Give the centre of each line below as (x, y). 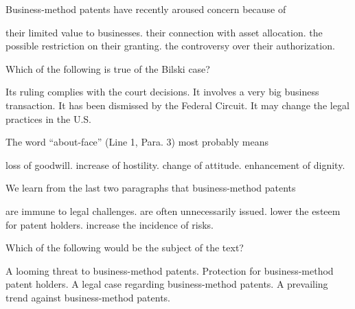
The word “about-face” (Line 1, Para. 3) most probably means (137, 142)
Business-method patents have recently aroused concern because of (146, 9)
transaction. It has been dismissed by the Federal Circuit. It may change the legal (177, 105)
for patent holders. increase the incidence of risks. (110, 224)
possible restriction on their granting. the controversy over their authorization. (170, 46)
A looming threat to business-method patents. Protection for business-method (170, 270)
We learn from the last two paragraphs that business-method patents (151, 188)
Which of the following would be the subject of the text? (125, 248)
